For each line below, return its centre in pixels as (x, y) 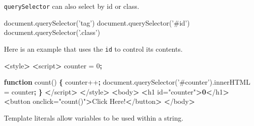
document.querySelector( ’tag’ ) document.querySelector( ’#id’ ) (97, 22)
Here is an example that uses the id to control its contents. (93, 48)
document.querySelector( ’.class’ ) (52, 32)
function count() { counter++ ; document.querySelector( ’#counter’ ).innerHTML (127, 82)
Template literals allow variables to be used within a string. (94, 117)
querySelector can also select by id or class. (72, 6)
